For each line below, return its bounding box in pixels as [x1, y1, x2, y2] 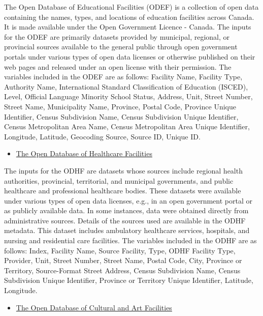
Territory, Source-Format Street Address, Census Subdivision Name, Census [4, 265, 241, 275]
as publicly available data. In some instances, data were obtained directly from [4, 205, 249, 216]
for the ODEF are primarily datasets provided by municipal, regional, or [4, 31, 230, 42]
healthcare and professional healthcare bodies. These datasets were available [4, 185, 241, 196]
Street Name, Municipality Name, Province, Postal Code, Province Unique [4, 101, 236, 111]
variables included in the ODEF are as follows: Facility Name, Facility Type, [4, 71, 243, 82]
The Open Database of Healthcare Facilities [16, 148, 152, 159]
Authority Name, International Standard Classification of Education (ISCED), [4, 81, 248, 92]
